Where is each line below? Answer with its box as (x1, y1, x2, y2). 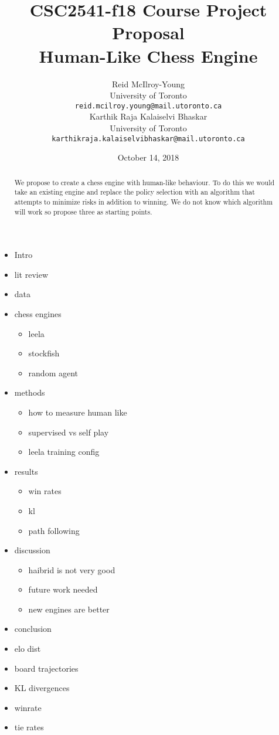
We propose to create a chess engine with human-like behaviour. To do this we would (14, 177, 275, 187)
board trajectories (14, 662, 79, 674)
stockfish (28, 347, 60, 359)
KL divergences (14, 682, 70, 694)
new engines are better (28, 603, 110, 615)
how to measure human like (28, 406, 127, 418)
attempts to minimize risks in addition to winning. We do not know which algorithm (14, 196, 273, 206)
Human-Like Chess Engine (39, 43, 258, 67)
